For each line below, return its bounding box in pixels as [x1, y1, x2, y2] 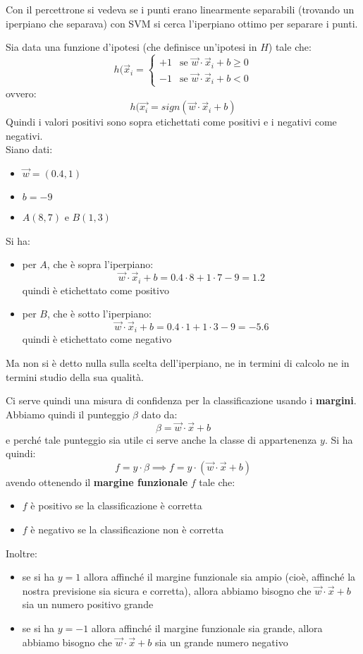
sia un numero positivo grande [22, 597, 154, 612]
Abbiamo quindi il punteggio [6, 406, 130, 421]
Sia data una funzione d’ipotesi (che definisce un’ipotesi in [6, 40, 257, 54]
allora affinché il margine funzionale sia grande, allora [91, 620, 323, 635]
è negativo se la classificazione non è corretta [30, 521, 224, 536]
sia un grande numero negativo [154, 634, 288, 649]
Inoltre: [6, 545, 37, 560]
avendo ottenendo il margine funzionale [6, 474, 188, 489]
